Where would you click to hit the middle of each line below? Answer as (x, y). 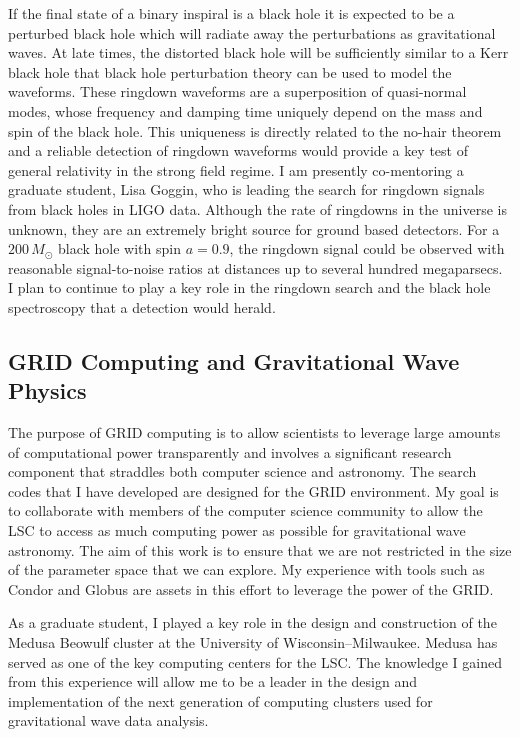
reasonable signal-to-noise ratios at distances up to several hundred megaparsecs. (255, 267)
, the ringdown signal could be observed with (367, 248)
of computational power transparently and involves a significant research (230, 451)
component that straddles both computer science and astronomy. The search (242, 471)
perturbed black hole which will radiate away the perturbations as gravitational (252, 32)
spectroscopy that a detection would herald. (142, 306)
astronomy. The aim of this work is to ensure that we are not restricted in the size (260, 549)
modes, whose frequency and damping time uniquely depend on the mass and (245, 110)
